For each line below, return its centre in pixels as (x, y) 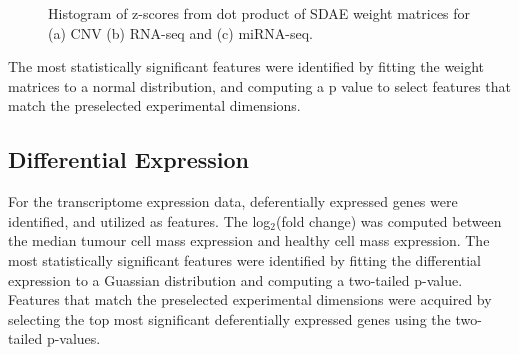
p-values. (73, 338)
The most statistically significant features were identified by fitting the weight (246, 66)
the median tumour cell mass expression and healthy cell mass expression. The (249, 240)
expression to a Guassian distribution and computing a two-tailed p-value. (235, 279)
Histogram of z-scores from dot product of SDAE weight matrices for (259, 13)
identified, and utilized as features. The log (139, 220)
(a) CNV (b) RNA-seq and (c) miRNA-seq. (180, 32)
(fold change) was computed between (389, 220)
